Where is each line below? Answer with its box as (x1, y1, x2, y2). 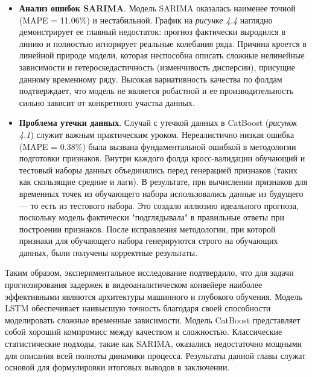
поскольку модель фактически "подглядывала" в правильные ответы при (19, 211, 284, 223)
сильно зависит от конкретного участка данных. (19, 96, 195, 108)
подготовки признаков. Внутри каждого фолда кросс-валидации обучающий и (19, 152, 305, 164)
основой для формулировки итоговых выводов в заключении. (5, 361, 230, 373)
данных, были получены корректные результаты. (19, 246, 198, 258)
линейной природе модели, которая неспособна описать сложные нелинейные (19, 49, 305, 61)
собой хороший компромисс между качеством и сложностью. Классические (5, 325, 282, 338)
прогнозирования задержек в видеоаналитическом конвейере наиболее (5, 278, 263, 291)
